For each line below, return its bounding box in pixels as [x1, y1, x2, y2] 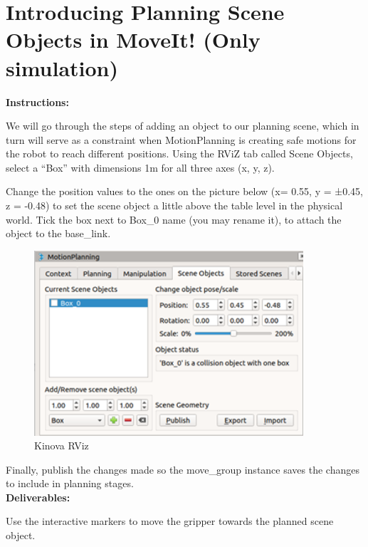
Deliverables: [6, 489, 70, 504]
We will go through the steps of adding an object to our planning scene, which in [6, 118, 359, 133]
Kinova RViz [34, 438, 89, 453]
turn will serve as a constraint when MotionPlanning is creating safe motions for [6, 132, 357, 147]
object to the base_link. [6, 226, 111, 241]
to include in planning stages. [6, 476, 134, 491]
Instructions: [6, 94, 69, 109]
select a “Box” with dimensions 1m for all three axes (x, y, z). [6, 160, 275, 174]
